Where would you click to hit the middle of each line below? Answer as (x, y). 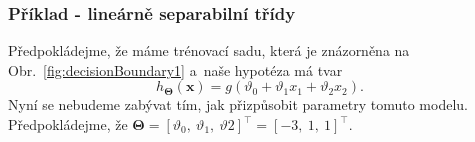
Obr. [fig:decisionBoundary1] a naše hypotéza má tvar (175, 69)
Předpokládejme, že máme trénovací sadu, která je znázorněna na (209, 50)
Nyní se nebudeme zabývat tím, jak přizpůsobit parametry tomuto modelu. (238, 104)
